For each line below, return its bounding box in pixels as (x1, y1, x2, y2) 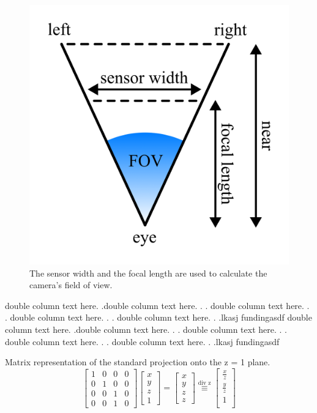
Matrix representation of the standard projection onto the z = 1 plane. (5, 355, 270, 368)
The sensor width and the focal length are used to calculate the (29, 266, 267, 279)
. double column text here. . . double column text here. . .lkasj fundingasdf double (5, 311, 312, 324)
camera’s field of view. (29, 278, 113, 291)
